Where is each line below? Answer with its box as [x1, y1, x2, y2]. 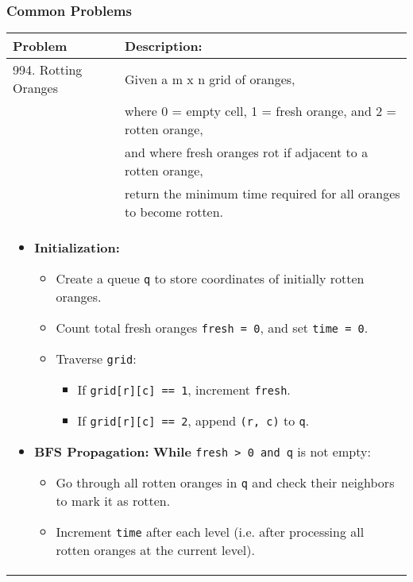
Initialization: [34, 238, 120, 257]
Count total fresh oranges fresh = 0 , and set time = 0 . [56, 318, 369, 337]
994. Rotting [13, 60, 83, 79]
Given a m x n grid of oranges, [125, 69, 295, 88]
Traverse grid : [56, 349, 137, 368]
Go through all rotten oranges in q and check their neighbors [56, 473, 395, 492]
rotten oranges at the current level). [56, 541, 255, 560]
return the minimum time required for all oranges [125, 184, 400, 203]
